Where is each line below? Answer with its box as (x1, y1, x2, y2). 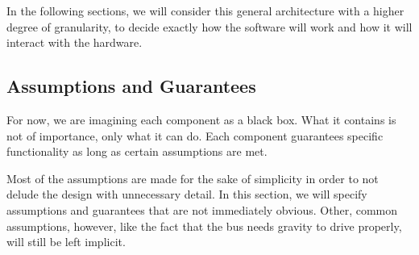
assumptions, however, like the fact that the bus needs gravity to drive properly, (6, 217, 402, 234)
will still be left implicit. (6, 233, 126, 250)
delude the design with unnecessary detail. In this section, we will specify (6, 186, 367, 203)
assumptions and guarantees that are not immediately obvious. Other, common (6, 201, 398, 218)
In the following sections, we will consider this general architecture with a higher (6, 2, 404, 19)
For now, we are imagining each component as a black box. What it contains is (6, 111, 396, 127)
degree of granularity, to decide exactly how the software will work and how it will (6, 18, 413, 35)
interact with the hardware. (6, 34, 143, 51)
